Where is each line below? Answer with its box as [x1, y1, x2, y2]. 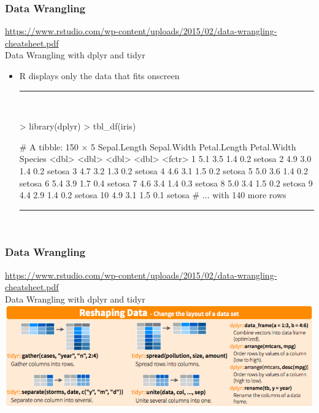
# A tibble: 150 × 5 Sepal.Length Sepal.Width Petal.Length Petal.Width [19, 140, 296, 153]
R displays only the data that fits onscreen [19, 69, 180, 82]
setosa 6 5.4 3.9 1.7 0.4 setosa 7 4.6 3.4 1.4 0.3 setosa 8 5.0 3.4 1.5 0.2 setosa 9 [19, 176, 313, 189]
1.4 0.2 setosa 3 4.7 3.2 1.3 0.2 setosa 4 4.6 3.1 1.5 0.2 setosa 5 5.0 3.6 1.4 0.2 [19, 164, 308, 177]
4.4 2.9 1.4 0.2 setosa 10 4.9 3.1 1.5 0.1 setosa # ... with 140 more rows [19, 188, 286, 201]
